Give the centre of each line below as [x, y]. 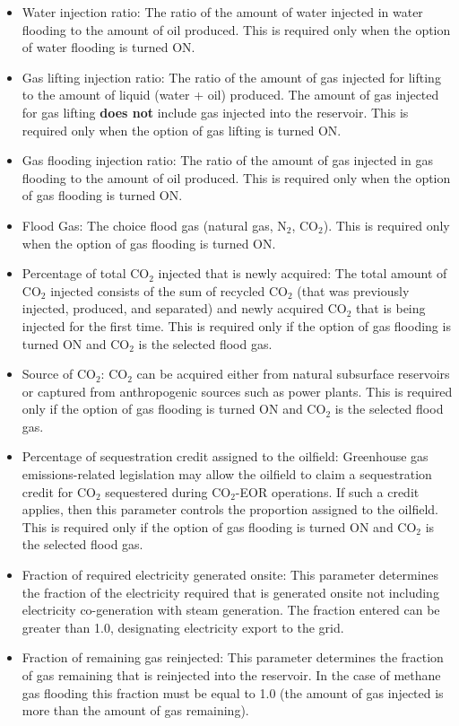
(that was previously [353, 290]
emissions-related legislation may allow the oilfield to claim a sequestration [227, 474]
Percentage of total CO [86, 273]
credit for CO [59, 491]
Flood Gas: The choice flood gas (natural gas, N [154, 225]
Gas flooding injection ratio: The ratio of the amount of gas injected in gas [227, 160]
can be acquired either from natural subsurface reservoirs [293, 374]
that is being [391, 308]
